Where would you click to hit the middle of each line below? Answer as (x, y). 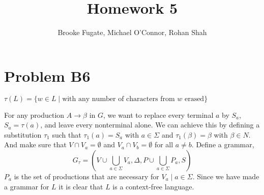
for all (164, 144)
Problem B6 (47, 75)
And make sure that (35, 144)
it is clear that (81, 186)
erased (194, 99)
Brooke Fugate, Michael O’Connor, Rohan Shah (132, 32)
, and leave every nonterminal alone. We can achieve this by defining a (150, 125)
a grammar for (27, 186)
